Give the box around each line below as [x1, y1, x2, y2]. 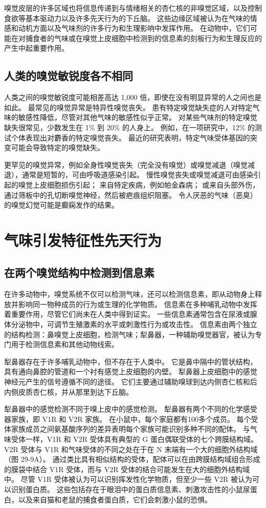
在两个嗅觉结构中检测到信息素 [4, 265, 154, 280]
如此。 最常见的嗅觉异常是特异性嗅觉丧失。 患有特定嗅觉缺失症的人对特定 [4, 101, 253, 112]
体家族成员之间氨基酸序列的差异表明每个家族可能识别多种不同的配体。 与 [4, 423, 250, 434]
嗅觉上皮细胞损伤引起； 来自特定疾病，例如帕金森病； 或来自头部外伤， [18, 179, 260, 190]
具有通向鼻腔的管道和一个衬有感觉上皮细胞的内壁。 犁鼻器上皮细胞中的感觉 [4, 366, 257, 377]
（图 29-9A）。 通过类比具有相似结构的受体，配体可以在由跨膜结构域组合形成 [4, 454, 260, 464]
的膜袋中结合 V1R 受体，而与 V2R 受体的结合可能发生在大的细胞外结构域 [4, 463, 250, 474]
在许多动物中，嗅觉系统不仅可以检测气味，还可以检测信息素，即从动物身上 [4, 289, 255, 299]
